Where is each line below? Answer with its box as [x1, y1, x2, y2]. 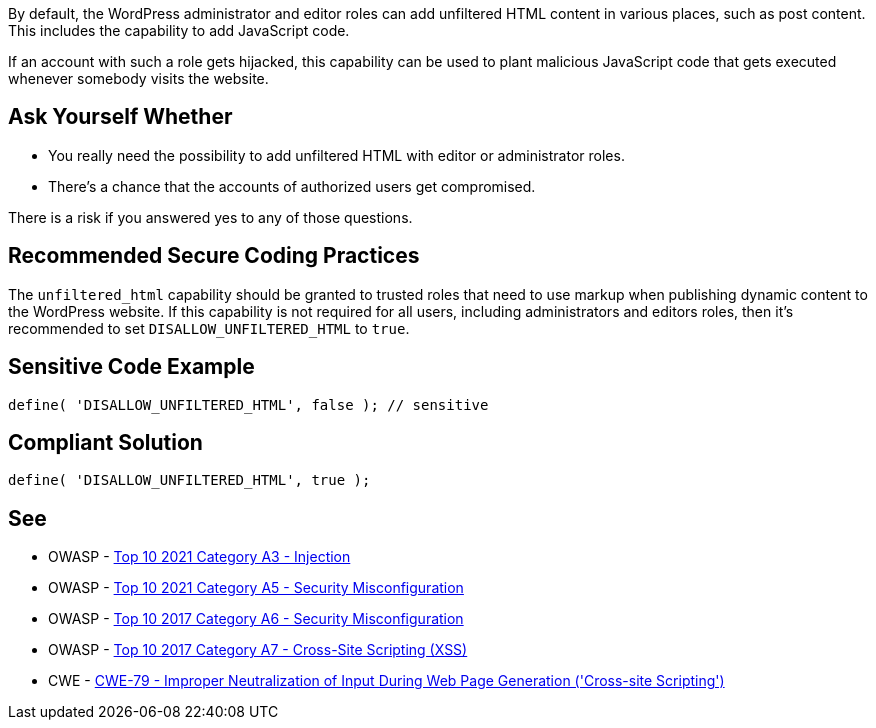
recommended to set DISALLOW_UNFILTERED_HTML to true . [8, 319, 410, 337]
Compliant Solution [8, 429, 203, 455]
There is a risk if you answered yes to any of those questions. [8, 208, 413, 226]
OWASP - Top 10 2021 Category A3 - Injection [48, 548, 351, 566]
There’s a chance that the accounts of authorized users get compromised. [48, 177, 536, 195]
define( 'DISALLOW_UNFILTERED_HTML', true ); [8, 472, 371, 489]
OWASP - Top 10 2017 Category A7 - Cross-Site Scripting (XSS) [48, 641, 468, 659]
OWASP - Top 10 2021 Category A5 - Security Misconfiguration [48, 579, 464, 597]
